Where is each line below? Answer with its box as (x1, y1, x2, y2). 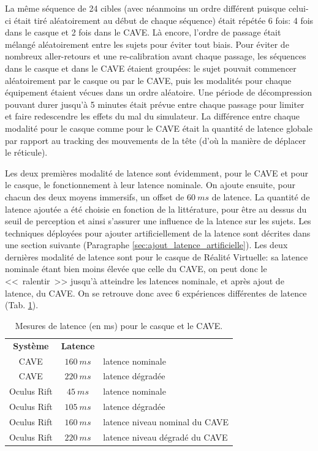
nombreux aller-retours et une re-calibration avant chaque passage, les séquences (5, 50, 306, 63)
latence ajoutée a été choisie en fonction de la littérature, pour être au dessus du (5, 202, 307, 215)
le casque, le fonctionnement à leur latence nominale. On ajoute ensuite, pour (5, 178, 295, 191)
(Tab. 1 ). (5, 298, 39, 311)
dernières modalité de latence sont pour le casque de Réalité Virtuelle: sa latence (5, 250, 308, 263)
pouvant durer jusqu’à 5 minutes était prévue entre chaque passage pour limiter (5, 97, 305, 110)
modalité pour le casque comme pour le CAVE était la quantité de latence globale (5, 121, 312, 134)
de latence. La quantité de (211, 190, 310, 203)
